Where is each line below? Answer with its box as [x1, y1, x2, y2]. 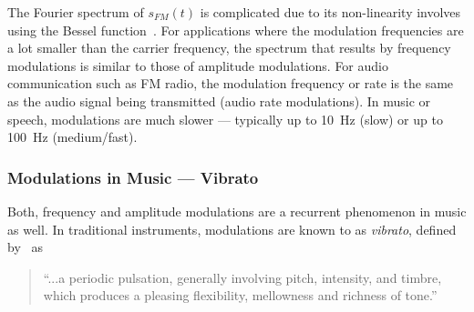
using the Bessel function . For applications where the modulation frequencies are [7, 20, 464, 39]
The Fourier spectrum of [7, 3, 144, 21]
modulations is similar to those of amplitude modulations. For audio [7, 55, 388, 75]
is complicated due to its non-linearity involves [200, 3, 461, 21]
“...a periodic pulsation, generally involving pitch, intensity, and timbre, [43, 267, 442, 287]
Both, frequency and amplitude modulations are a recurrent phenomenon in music [7, 201, 467, 220]
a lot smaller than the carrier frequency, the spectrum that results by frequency [7, 38, 451, 57]
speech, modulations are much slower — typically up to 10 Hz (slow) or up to [7, 109, 443, 128]
